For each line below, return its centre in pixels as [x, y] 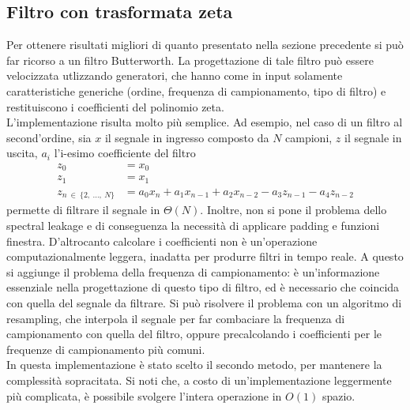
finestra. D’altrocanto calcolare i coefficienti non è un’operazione [162, 241]
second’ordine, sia [49, 137]
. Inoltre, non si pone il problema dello [293, 210]
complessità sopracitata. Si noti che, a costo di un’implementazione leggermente [199, 380]
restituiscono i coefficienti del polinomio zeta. [115, 106]
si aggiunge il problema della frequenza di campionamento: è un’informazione [193, 271]
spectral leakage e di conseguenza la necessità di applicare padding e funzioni [193, 225]
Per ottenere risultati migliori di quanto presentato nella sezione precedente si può [205, 45]
